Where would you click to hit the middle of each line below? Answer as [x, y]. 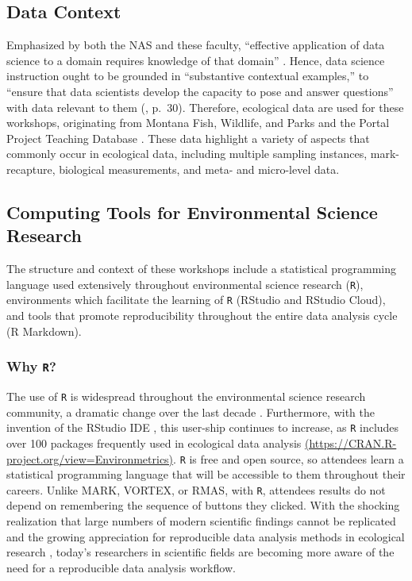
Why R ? [31, 366]
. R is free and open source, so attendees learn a [289, 458]
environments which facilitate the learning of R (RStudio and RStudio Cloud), [196, 300]
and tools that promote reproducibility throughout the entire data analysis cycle [202, 316]
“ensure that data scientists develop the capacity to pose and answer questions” [200, 91]
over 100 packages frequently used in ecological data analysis [154, 442]
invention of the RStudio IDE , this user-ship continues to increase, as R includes [203, 427]
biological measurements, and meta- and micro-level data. [199, 169]
